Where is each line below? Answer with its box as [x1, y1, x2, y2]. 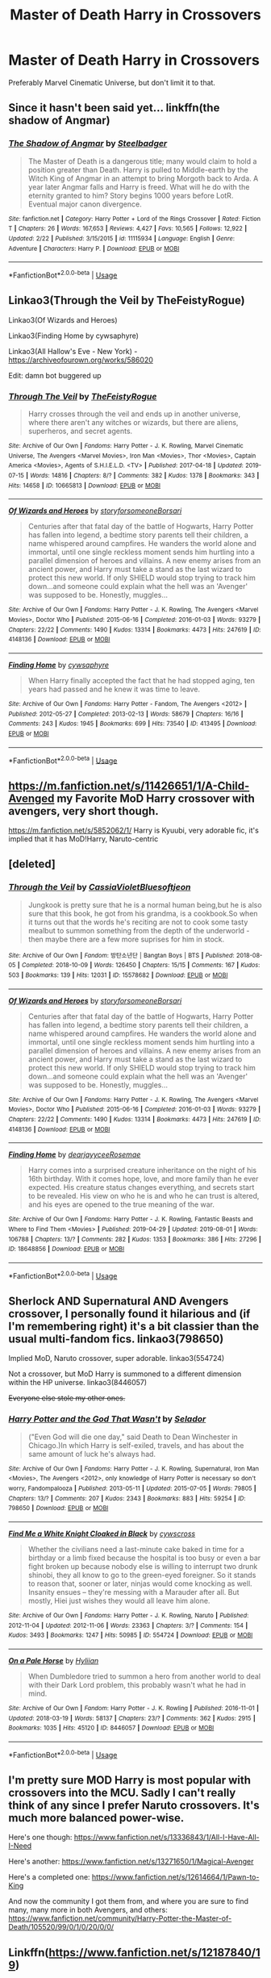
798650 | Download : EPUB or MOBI [8, 1504, 109, 1513]
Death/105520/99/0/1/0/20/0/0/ [8, 1922, 115, 1932]
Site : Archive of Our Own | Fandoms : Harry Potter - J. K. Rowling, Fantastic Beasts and [8, 1216, 253, 1224]
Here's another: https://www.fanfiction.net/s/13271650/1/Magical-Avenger [8, 1857, 254, 1867]
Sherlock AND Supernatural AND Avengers [8, 1294, 229, 1308]
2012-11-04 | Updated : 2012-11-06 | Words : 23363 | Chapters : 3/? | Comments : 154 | [8, 1621, 248, 1630]
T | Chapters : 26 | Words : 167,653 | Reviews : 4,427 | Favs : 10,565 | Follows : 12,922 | [8, 224, 248, 233]
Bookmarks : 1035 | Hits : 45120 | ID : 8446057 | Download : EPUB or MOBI [8, 1724, 215, 1732]
